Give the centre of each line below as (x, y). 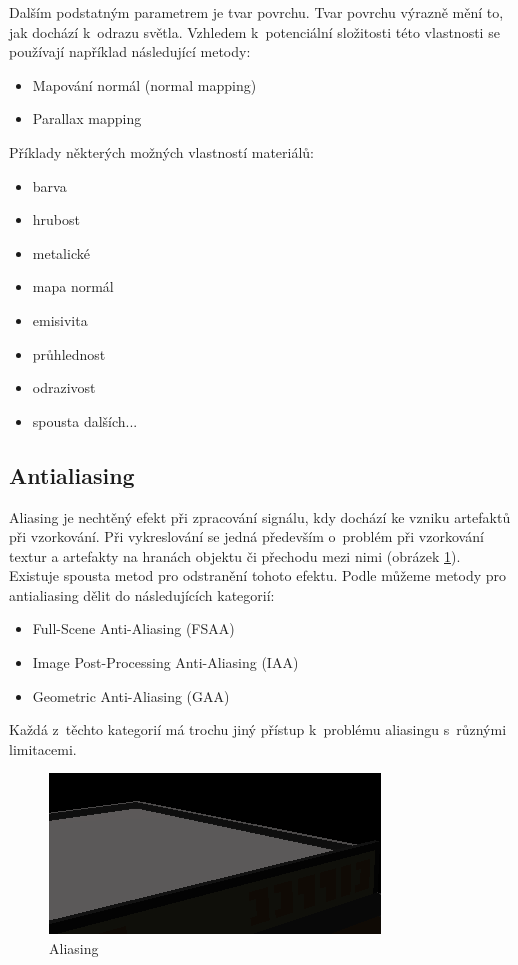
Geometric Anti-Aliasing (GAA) (131, 695)
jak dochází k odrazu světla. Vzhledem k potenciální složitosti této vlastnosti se (254, 31)
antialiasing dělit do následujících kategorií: (142, 594)
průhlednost (69, 353)
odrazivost (64, 387)
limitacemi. (43, 748)
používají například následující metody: (130, 51)
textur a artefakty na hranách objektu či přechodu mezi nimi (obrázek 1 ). (235, 555)
